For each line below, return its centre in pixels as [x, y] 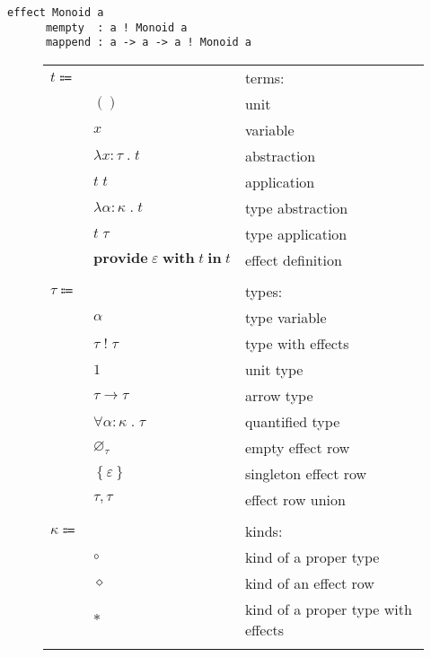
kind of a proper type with [328, 609]
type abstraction [296, 207]
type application [296, 233]
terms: [264, 77]
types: [264, 291]
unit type [274, 369]
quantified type [292, 421]
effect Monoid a [56, 13]
